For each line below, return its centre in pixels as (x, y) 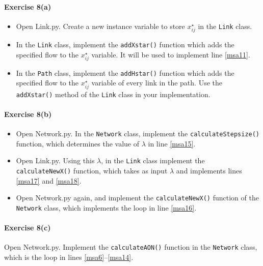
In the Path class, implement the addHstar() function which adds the (125, 72)
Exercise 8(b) (28, 114)
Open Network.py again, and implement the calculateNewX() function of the (137, 198)
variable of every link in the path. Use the (157, 83)
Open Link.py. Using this (55, 160)
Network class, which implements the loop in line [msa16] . (106, 207)
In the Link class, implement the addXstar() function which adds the (125, 44)
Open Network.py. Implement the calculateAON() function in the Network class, (131, 247)
